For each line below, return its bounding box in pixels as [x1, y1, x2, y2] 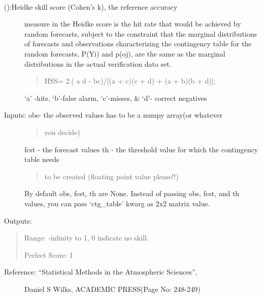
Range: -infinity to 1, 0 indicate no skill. [24, 232, 149, 243]
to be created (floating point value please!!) [44, 171, 179, 181]
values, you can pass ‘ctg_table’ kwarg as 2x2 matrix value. [24, 198, 210, 208]
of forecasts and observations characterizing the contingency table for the [24, 38, 252, 49]
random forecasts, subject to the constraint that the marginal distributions [24, 28, 257, 39]
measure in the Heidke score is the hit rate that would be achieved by [24, 18, 241, 29]
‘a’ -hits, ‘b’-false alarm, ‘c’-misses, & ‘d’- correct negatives [24, 92, 207, 103]
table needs [24, 154, 59, 165]
